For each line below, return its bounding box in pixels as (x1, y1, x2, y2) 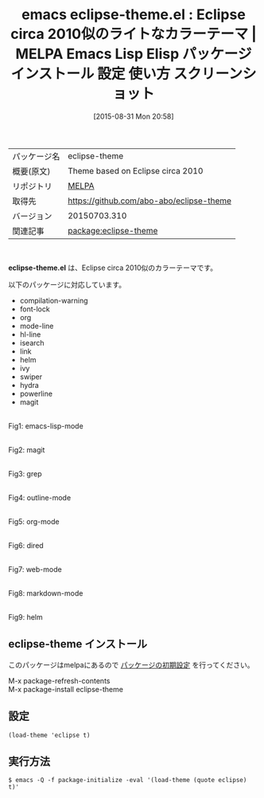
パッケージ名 (12, 151, 60, 162)
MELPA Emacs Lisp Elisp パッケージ (15, 45, 252, 63)
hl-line (19, 329, 41, 339)
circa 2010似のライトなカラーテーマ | (10, 25, 257, 43)
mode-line (19, 321, 54, 331)
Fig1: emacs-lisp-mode (8, 421, 83, 431)
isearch (19, 338, 45, 347)
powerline (19, 389, 53, 398)
